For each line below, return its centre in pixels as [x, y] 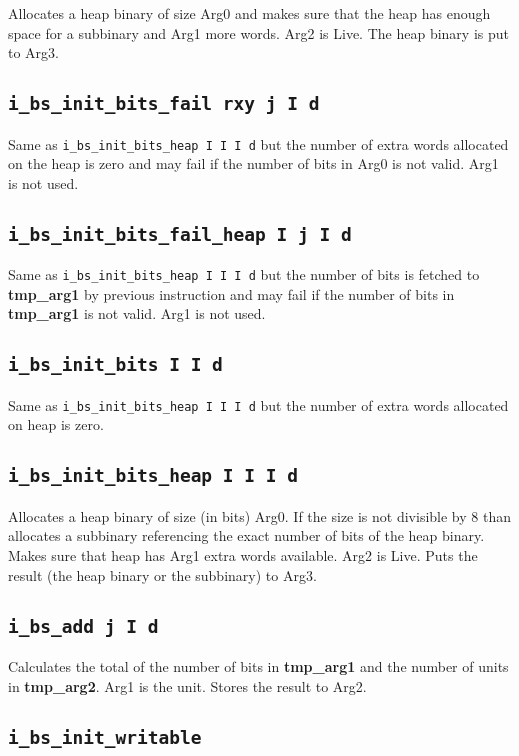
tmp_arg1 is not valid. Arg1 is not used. [137, 313]
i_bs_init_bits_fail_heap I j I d [180, 234]
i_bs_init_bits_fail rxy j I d [164, 104]
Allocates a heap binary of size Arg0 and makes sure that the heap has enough [249, 13]
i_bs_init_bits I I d [115, 365]
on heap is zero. [56, 424]
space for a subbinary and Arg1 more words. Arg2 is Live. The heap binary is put [258, 32]
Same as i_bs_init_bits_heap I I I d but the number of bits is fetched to [244, 274]
